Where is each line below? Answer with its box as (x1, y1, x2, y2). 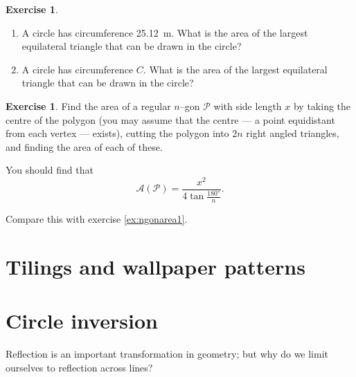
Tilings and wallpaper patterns (6, 252, 305, 281)
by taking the (293, 98, 351, 113)
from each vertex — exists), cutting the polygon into (6, 126, 229, 140)
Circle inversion (6, 306, 158, 335)
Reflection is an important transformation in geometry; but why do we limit (6, 347, 329, 361)
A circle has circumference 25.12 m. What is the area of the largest (21, 25, 308, 39)
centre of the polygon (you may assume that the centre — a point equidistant (6, 112, 335, 127)
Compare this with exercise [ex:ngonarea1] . (6, 212, 188, 226)
